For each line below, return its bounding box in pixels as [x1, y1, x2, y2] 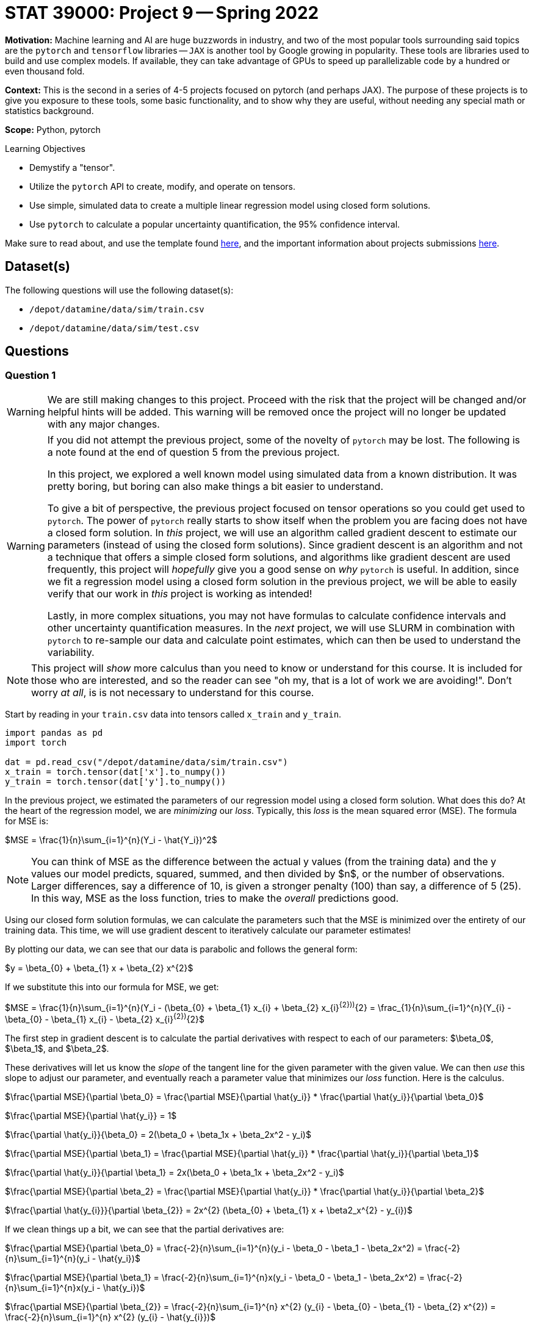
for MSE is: [5, 815, 49, 826]
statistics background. [5, 105, 94, 116]
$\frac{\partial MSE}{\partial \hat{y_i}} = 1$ [5, 1110, 177, 1121]
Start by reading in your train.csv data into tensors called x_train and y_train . [5, 708, 342, 719]
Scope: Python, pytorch [5, 124, 101, 135]
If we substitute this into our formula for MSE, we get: [5, 981, 219, 992]
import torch [5, 737, 67, 747]
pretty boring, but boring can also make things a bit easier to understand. [47, 480, 384, 492]
